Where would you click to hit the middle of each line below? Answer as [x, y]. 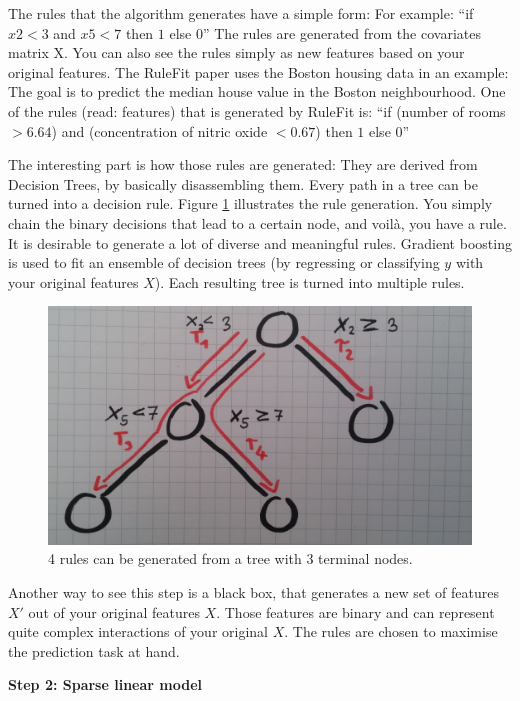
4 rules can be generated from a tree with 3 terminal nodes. [230, 558]
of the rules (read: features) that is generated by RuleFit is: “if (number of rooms [257, 110]
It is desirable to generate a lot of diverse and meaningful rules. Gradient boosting [260, 242]
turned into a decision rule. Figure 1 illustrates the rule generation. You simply [250, 203]
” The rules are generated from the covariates [341, 32]
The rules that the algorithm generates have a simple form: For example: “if [241, 13]
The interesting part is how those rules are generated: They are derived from [243, 164]
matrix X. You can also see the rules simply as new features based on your [236, 52]
